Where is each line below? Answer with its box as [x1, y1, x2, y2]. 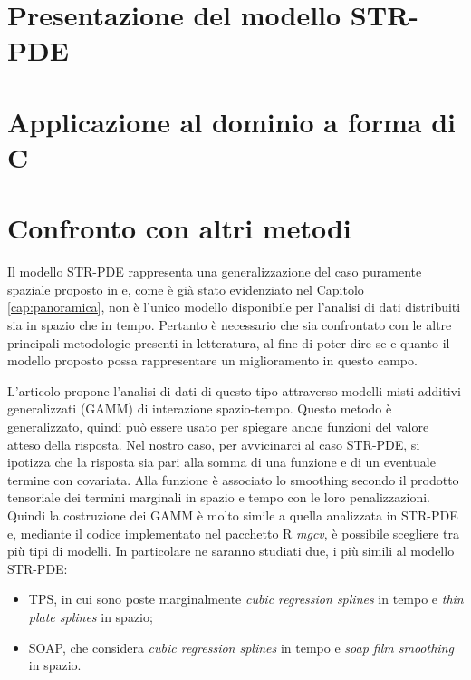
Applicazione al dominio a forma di [7, 102, 456, 140]
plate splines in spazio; [28, 607, 153, 626]
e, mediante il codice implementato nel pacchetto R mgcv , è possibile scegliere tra [7, 523, 460, 542]
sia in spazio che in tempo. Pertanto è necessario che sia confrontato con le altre [7, 316, 452, 335]
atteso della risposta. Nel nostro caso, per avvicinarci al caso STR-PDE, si [7, 434, 420, 453]
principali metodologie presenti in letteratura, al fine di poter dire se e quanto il [7, 333, 450, 352]
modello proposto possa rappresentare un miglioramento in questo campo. [7, 351, 418, 370]
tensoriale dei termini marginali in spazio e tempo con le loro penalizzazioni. [7, 488, 430, 507]
